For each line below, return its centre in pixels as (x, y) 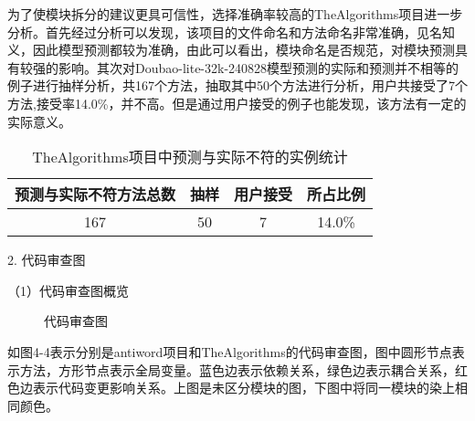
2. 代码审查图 (47, 260)
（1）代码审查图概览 (68, 290)
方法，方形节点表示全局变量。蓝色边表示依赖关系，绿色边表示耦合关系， (237, 369)
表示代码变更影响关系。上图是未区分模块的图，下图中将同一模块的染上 (243, 388)
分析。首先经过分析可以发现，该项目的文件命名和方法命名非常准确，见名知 (231, 32)
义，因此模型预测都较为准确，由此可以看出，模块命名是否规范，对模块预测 (231, 50)
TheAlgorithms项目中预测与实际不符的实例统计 (190, 157)
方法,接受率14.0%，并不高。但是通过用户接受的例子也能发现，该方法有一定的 (237, 103)
